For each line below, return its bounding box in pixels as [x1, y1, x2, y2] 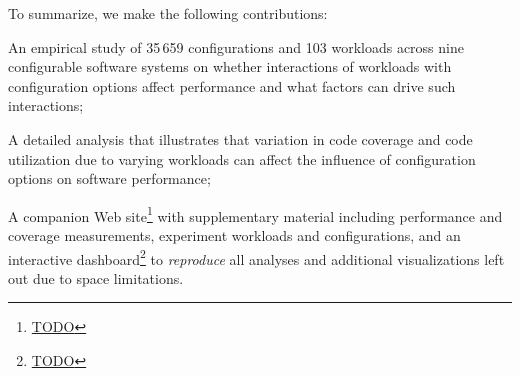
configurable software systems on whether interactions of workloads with [8, 56, 452, 77]
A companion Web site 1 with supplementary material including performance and [8, 202, 503, 226]
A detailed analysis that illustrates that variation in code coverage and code [8, 128, 473, 149]
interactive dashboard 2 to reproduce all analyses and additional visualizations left [8, 245, 505, 269]
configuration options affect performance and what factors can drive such [8, 75, 456, 96]
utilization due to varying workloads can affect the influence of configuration [8, 148, 476, 169]
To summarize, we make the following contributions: [8, 3, 328, 23]
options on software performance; [8, 168, 211, 189]
